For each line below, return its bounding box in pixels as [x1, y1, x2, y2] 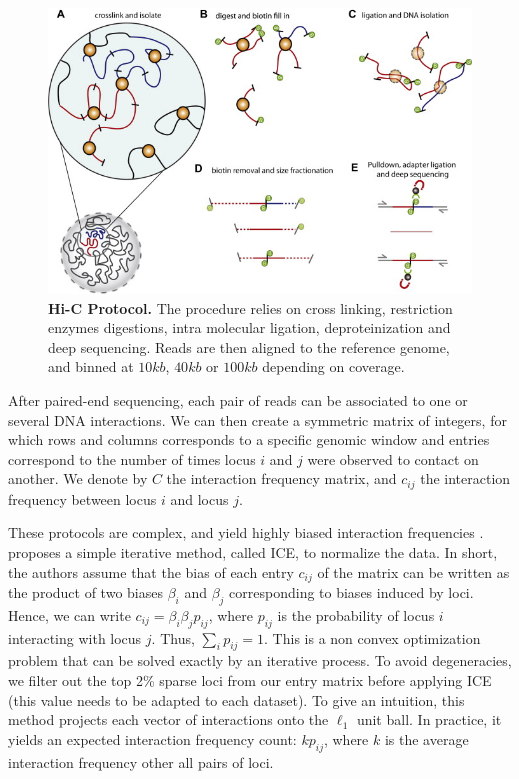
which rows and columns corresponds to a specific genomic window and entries [8, 429, 490, 450]
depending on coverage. [262, 356, 405, 377]
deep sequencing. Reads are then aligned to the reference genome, [48, 336, 450, 357]
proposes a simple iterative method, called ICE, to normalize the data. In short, [8, 542, 498, 563]
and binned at [48, 356, 134, 377]
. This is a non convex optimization [264, 627, 481, 648]
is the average [384, 728, 469, 749]
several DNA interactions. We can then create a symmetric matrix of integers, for [8, 409, 507, 430]
